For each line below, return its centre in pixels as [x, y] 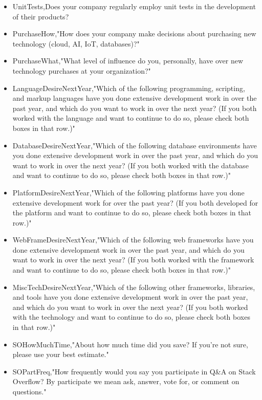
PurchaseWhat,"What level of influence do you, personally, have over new [128, 61]
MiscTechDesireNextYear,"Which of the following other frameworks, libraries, [134, 287]
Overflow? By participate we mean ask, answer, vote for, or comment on [126, 381]
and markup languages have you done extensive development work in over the [135, 98]
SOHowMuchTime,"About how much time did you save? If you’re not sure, [130, 344]
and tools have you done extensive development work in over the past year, [130, 297]
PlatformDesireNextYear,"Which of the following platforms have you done [128, 192]
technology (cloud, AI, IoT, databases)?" [76, 43]
